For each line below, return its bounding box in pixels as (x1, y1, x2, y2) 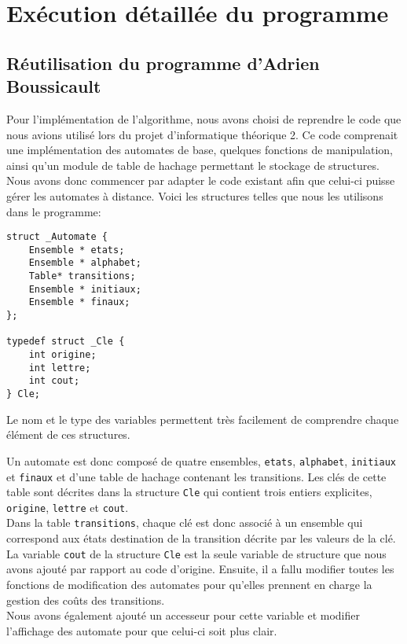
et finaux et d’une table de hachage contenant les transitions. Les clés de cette (6, 468, 387, 484)
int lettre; (28, 362, 91, 374)
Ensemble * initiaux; (28, 283, 141, 295)
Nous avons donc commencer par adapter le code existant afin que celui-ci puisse (6, 172, 395, 189)
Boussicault (6, 74, 101, 98)
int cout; (28, 375, 80, 387)
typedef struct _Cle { (6, 336, 125, 348)
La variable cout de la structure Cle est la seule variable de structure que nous (6, 545, 387, 561)
